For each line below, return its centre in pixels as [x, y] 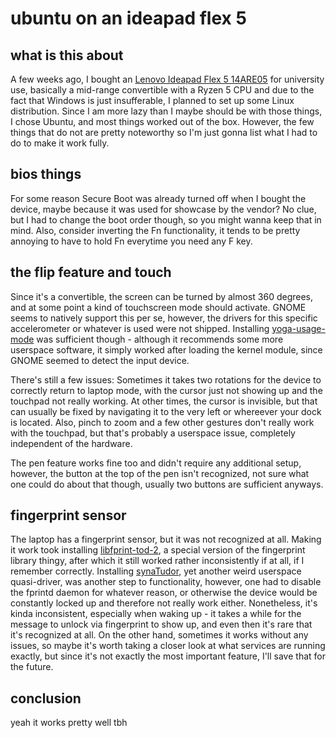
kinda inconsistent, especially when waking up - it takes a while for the [156, 614]
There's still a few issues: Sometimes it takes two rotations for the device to [166, 379]
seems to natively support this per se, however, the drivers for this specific [164, 318]
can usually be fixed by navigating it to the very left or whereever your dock [166, 411]
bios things [46, 174]
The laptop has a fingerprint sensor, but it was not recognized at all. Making [166, 539]
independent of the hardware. [71, 443]
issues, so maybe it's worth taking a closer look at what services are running [168, 646]
